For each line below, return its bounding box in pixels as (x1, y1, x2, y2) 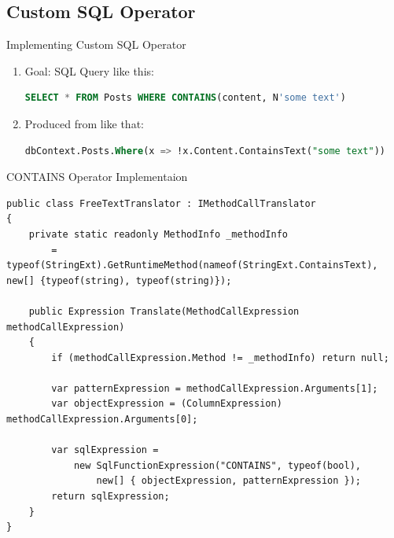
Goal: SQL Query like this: (24, 62, 154, 79)
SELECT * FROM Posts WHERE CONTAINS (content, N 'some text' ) (24, 92, 346, 104)
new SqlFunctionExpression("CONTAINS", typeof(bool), (73, 459, 362, 471)
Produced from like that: (24, 115, 144, 131)
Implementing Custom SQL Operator (6, 36, 186, 53)
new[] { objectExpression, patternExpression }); (96, 475, 362, 487)
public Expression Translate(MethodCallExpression (28, 305, 300, 317)
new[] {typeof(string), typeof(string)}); (6, 275, 232, 286)
